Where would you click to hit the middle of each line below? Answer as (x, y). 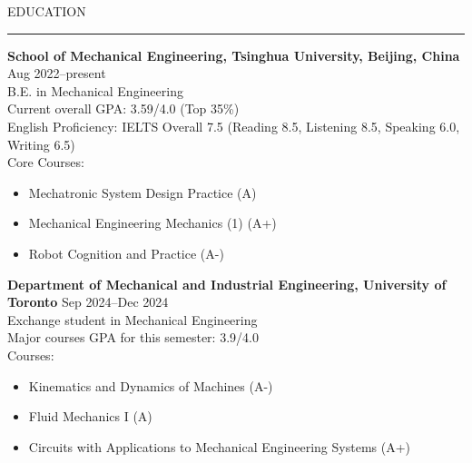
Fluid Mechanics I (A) (90, 416)
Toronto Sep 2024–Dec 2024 (88, 302)
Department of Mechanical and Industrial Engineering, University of (227, 284)
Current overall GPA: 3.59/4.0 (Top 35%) (123, 108)
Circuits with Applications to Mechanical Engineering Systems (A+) (220, 446)
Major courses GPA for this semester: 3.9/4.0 (133, 337)
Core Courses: (46, 162)
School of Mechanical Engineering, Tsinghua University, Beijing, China (234, 55)
